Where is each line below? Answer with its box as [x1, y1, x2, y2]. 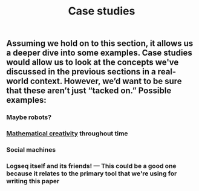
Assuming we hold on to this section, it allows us [6, 38, 194, 49]
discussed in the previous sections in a [6, 66, 156, 77]
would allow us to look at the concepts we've [6, 57, 179, 68]
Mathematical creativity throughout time [6, 129, 128, 138]
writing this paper [6, 176, 60, 185]
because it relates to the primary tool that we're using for [6, 169, 177, 178]
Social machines [6, 145, 56, 154]
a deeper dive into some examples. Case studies [6, 48, 192, 58]
